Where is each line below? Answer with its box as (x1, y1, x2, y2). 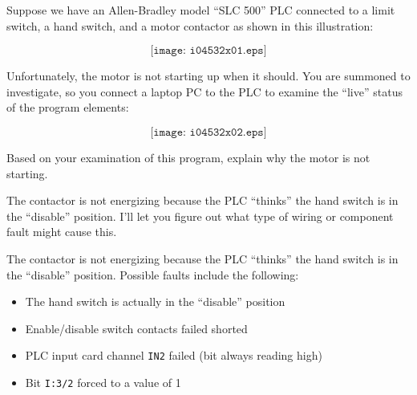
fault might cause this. (6, 223, 117, 240)
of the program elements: (6, 99, 129, 116)
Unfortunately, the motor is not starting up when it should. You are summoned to (6, 67, 411, 84)
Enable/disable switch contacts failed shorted (25, 320, 248, 336)
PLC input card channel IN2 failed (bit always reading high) (25, 347, 322, 364)
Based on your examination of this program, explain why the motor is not (6, 149, 370, 165)
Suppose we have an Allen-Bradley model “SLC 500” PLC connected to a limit (6, 2, 395, 18)
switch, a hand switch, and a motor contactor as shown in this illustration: (6, 17, 374, 34)
